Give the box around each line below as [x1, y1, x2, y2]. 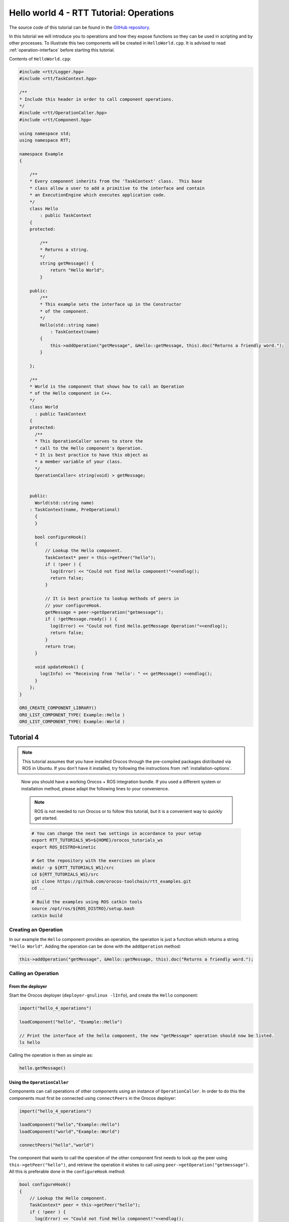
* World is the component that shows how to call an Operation [29, 384, 185, 390]
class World [29, 404, 59, 410]
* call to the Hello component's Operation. [35, 445, 144, 451]
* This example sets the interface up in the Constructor [40, 302, 182, 307]
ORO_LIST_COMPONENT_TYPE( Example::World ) [19, 719, 125, 724]
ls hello [19, 1040, 41, 1046]
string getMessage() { [40, 261, 95, 266]
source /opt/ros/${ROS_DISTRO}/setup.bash [31, 906, 135, 912]
